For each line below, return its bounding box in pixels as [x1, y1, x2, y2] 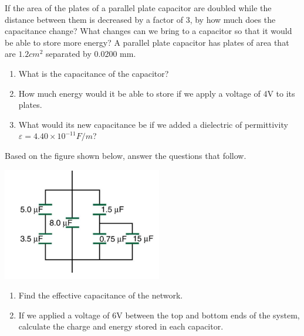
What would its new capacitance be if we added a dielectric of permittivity [18, 118, 288, 130]
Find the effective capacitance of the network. [18, 289, 183, 301]
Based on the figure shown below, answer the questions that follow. [5, 149, 246, 161]
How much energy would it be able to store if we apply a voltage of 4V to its [18, 87, 295, 99]
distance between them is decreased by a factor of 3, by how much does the [5, 13, 276, 25]
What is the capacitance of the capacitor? [18, 67, 169, 79]
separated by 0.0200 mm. [45, 47, 136, 60]
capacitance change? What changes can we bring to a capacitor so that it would [5, 25, 292, 37]
